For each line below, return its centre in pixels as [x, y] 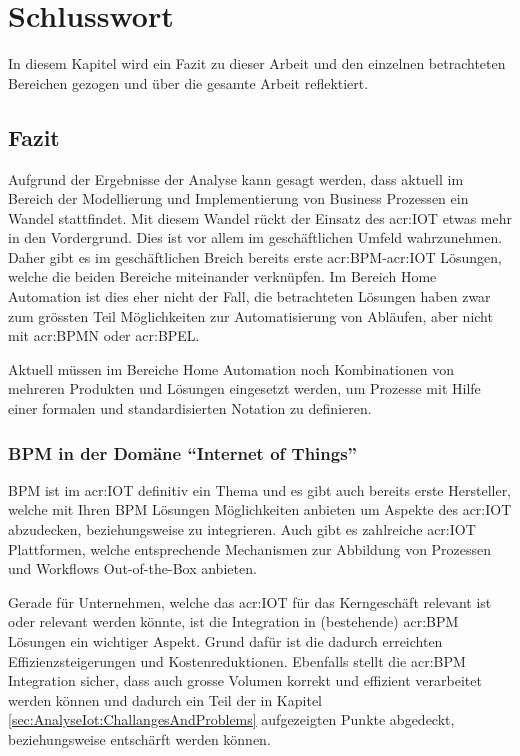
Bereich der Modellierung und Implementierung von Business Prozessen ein [238, 198]
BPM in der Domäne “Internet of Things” [182, 452]
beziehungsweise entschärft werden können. [139, 738]
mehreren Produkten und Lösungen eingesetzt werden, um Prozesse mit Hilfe [244, 388]
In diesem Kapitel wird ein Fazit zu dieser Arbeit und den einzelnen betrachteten [257, 63]
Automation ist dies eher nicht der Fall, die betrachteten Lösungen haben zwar [249, 296]
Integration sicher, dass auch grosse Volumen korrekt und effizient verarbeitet [245, 680]
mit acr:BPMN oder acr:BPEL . [104, 335]
